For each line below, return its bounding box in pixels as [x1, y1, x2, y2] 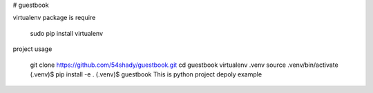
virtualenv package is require [12, 14, 96, 22]
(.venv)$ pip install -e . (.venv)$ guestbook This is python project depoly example [30, 70, 262, 79]
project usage [12, 45, 52, 53]
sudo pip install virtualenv [30, 29, 104, 37]
